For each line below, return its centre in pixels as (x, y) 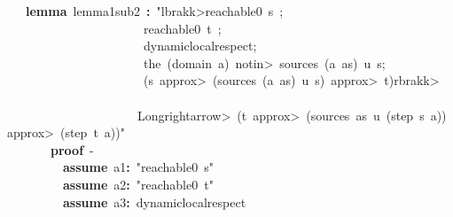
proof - (72, 149)
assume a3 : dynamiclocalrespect (155, 201)
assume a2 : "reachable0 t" (138, 184)
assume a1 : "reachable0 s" (138, 167)
